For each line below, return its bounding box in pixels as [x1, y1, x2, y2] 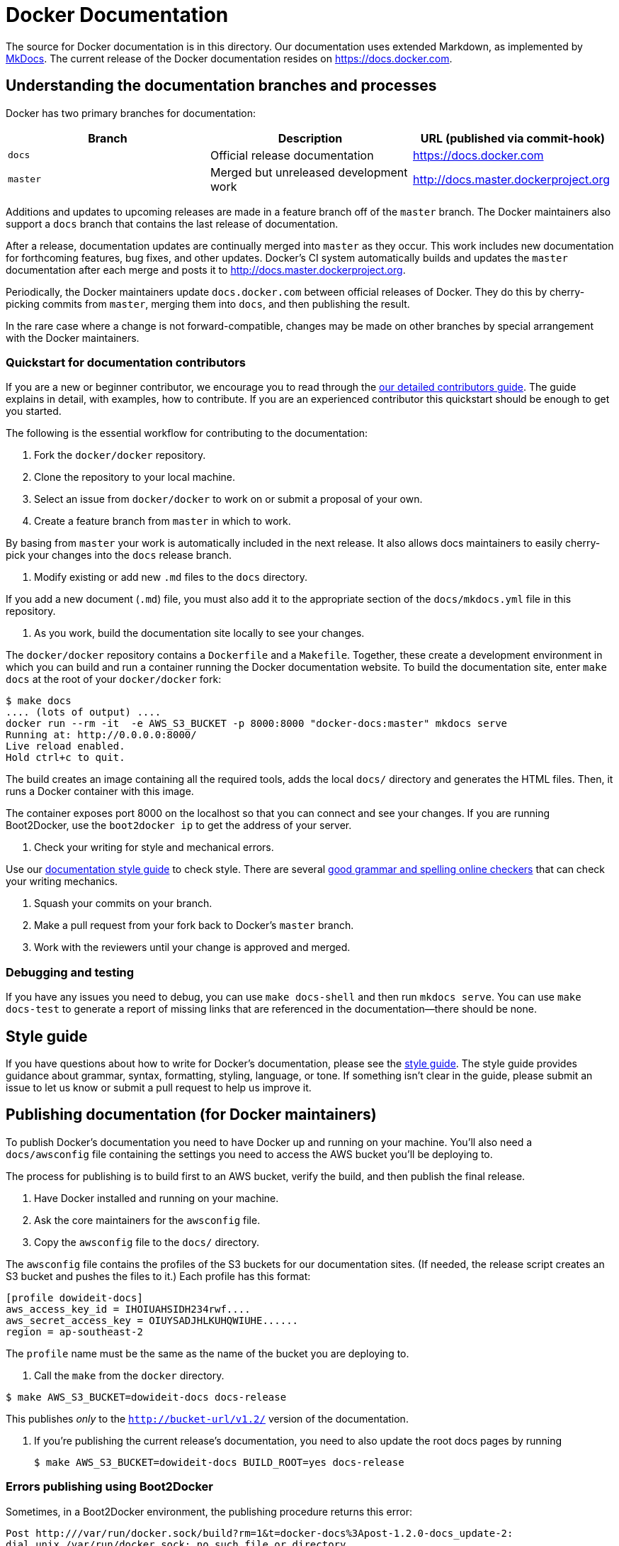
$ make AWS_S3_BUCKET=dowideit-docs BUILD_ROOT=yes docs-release [34, 1456, 404, 1468]
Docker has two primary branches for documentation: [6, 106, 256, 119]
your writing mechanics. [6, 875, 118, 888]
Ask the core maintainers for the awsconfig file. [34, 1213, 261, 1226]
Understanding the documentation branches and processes [6, 77, 437, 95]
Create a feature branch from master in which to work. [34, 515, 291, 528]
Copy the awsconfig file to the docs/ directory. [34, 1235, 260, 1248]
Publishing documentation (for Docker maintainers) [6, 1106, 377, 1124]
